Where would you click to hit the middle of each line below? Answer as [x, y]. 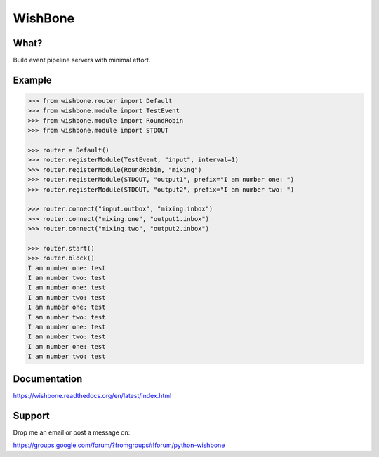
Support [31, 415]
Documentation [48, 379]
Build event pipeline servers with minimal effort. [82, 60]
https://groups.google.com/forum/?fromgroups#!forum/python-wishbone [119, 445]
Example [32, 80]
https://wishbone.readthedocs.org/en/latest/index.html [92, 395]
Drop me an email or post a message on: [72, 432]
